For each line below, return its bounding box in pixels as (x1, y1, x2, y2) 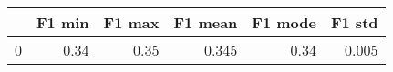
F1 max (103, 12, 160, 33)
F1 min (36, 12, 89, 33)
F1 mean (173, 12, 238, 33)
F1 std (330, 12, 378, 33)
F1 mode (252, 12, 316, 33)
